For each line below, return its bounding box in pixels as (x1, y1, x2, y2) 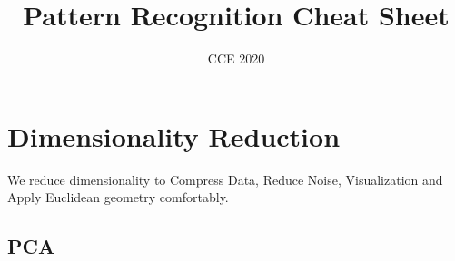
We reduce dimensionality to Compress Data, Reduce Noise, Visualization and (7, 169, 443, 188)
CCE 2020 (207, 49, 265, 68)
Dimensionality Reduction (7, 117, 341, 154)
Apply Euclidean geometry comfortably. (7, 188, 229, 207)
